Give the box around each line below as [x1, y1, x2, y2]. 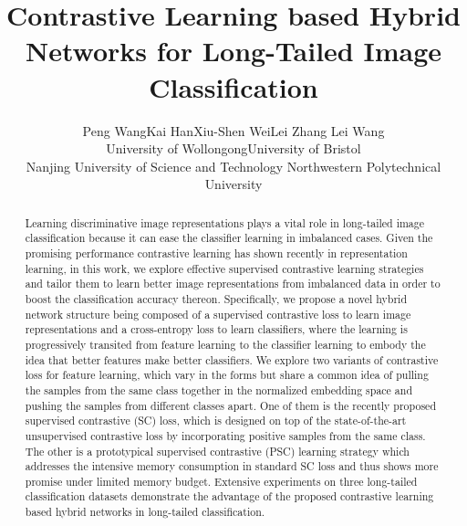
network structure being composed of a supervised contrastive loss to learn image [25, 306, 411, 321]
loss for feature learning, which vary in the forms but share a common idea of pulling [25, 367, 429, 383]
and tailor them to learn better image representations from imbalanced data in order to [25, 276, 441, 291]
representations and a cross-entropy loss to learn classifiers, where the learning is [25, 321, 408, 337]
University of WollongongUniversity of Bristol [106, 139, 361, 158]
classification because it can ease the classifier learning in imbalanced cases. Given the [25, 230, 433, 246]
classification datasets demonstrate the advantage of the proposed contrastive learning [25, 489, 434, 504]
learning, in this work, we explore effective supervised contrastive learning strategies [25, 260, 424, 276]
